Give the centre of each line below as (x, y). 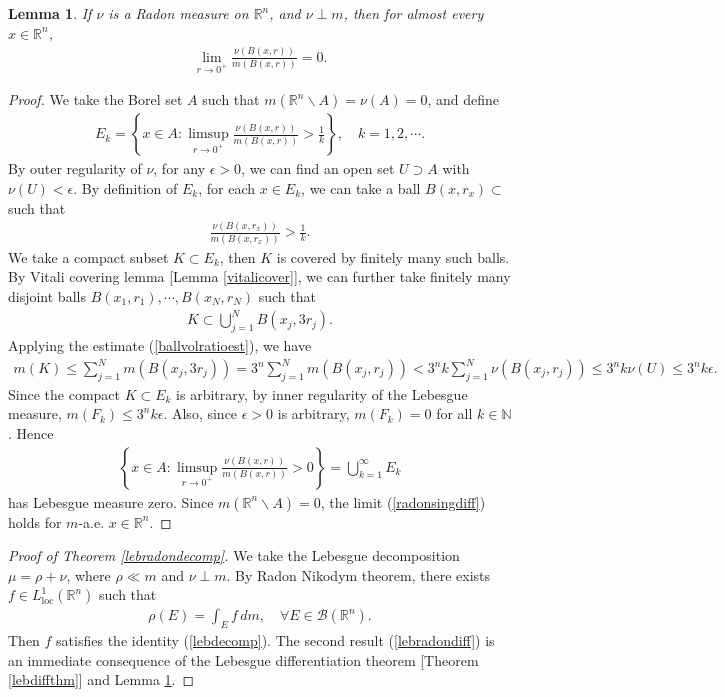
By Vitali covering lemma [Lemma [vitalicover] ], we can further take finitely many (259, 276)
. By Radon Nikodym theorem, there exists (358, 574)
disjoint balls (47, 295)
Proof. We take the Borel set (95, 99)
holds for (35, 521)
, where (88, 574)
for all (454, 413)
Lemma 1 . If (50, 13)
